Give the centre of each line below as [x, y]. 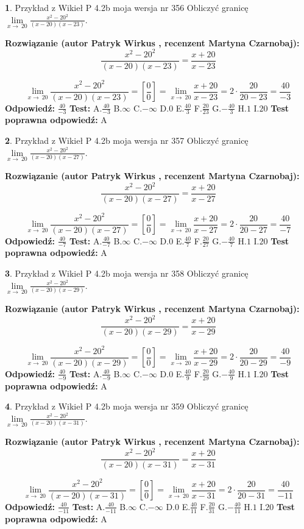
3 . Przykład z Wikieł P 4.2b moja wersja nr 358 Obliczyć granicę [127, 273]
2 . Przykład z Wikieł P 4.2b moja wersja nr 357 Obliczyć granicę [127, 140]
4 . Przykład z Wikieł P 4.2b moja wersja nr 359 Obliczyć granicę [127, 406]
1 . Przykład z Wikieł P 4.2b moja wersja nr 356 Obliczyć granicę [127, 7]
